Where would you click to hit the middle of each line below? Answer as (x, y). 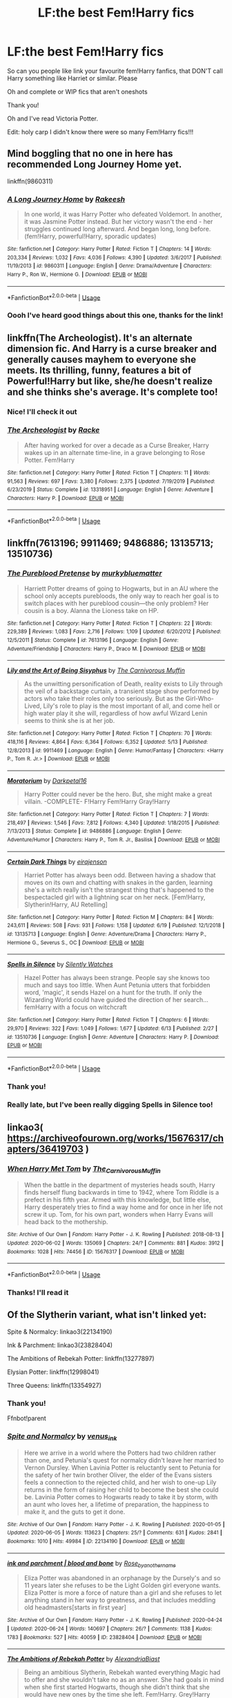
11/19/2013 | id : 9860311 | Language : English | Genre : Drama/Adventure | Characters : (109, 266)
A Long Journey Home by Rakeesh (66, 199)
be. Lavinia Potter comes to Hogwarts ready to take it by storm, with (121, 1496)
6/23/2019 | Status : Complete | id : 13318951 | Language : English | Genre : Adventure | (110, 490)
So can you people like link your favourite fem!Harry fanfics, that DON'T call (115, 71)
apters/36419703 (46, 1149)
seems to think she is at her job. (69, 721)
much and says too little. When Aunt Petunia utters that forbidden (117, 985)
